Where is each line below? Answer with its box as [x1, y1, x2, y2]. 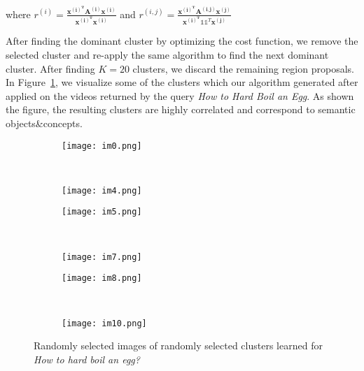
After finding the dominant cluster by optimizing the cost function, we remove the [6, 34, 358, 48]
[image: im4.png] [62, 185, 142, 196]
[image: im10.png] [62, 318, 147, 328]
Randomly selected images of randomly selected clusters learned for [34, 338, 323, 353]
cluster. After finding [6, 61, 95, 75]
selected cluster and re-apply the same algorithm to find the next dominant [6, 48, 329, 62]
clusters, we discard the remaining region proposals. [132, 61, 354, 75]
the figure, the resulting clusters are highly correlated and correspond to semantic [6, 102, 356, 117]
